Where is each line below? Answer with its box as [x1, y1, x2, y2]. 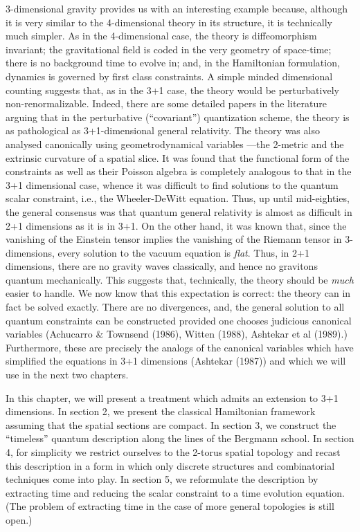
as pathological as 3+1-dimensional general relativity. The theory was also [6, 123, 320, 138]
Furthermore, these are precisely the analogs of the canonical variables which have [6, 340, 354, 354]
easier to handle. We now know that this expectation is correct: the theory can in [6, 286, 351, 300]
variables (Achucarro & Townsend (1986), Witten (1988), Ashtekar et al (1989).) [6, 327, 348, 341]
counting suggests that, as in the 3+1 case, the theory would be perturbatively [6, 82, 339, 97]
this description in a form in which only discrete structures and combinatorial [6, 458, 335, 473]
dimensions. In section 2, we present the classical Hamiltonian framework [6, 404, 316, 419]
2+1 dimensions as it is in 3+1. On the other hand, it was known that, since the [6, 218, 347, 232]
